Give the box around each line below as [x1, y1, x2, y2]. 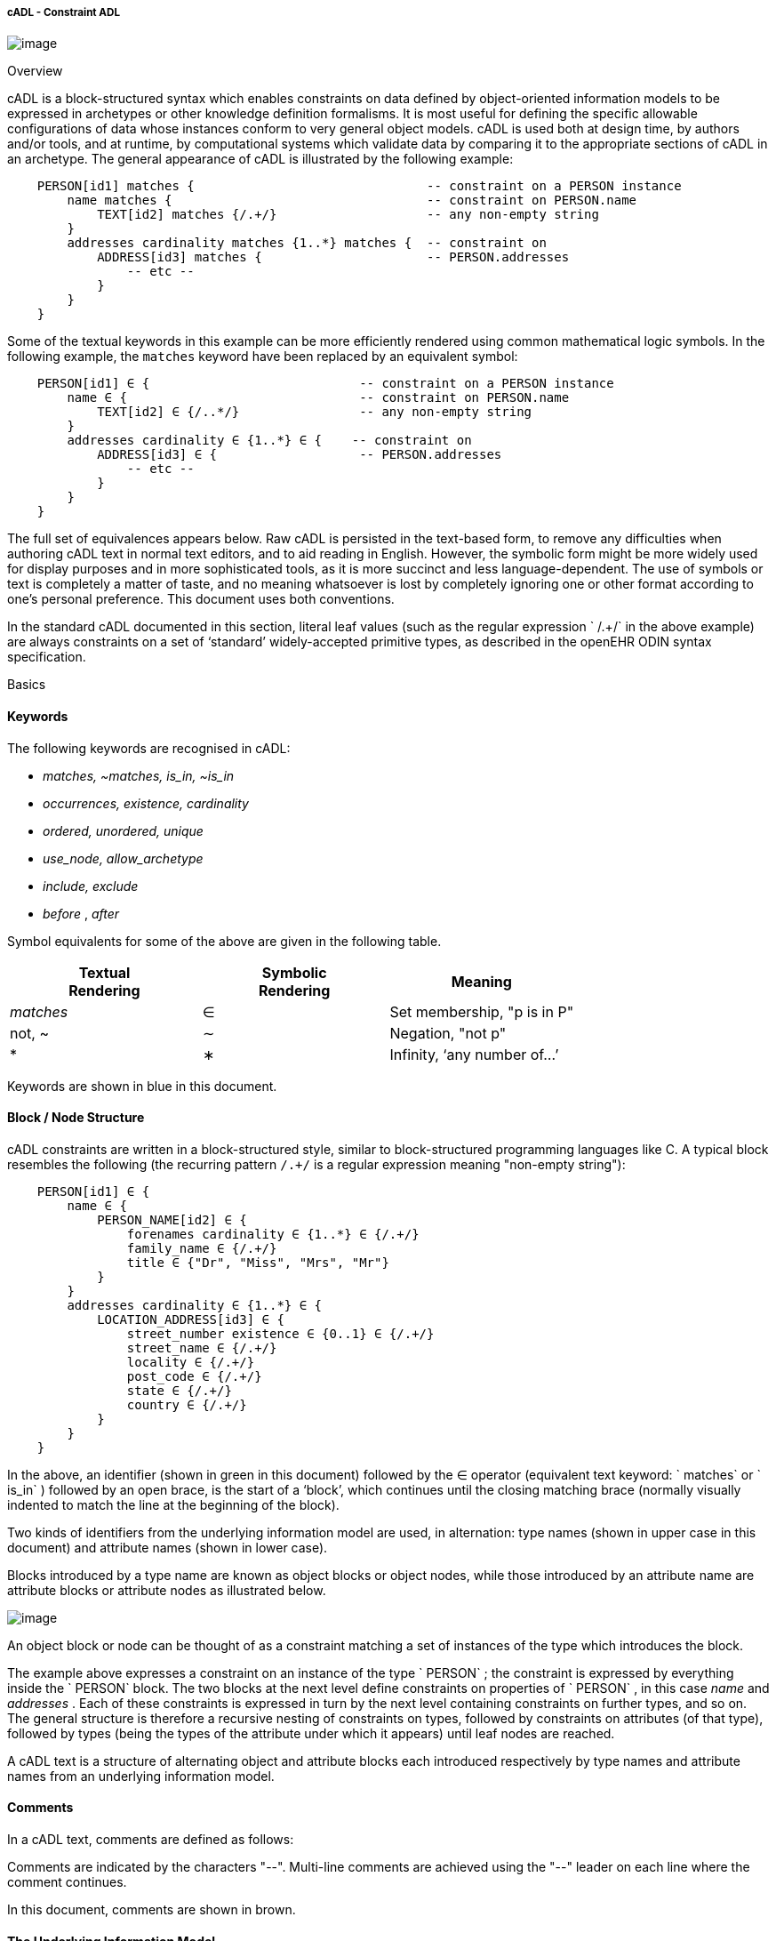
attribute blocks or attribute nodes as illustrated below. [7, 1582, 326, 1598]
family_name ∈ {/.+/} [126, 1240, 277, 1255]
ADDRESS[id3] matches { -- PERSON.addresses [97, 250, 570, 265]
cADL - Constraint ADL [7, 6, 120, 19]
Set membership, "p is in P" [389, 1002, 574, 1021]
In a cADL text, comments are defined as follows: [7, 1832, 294, 1848]
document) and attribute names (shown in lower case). [7, 1539, 328, 1555]
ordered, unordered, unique [43, 822, 204, 838]
